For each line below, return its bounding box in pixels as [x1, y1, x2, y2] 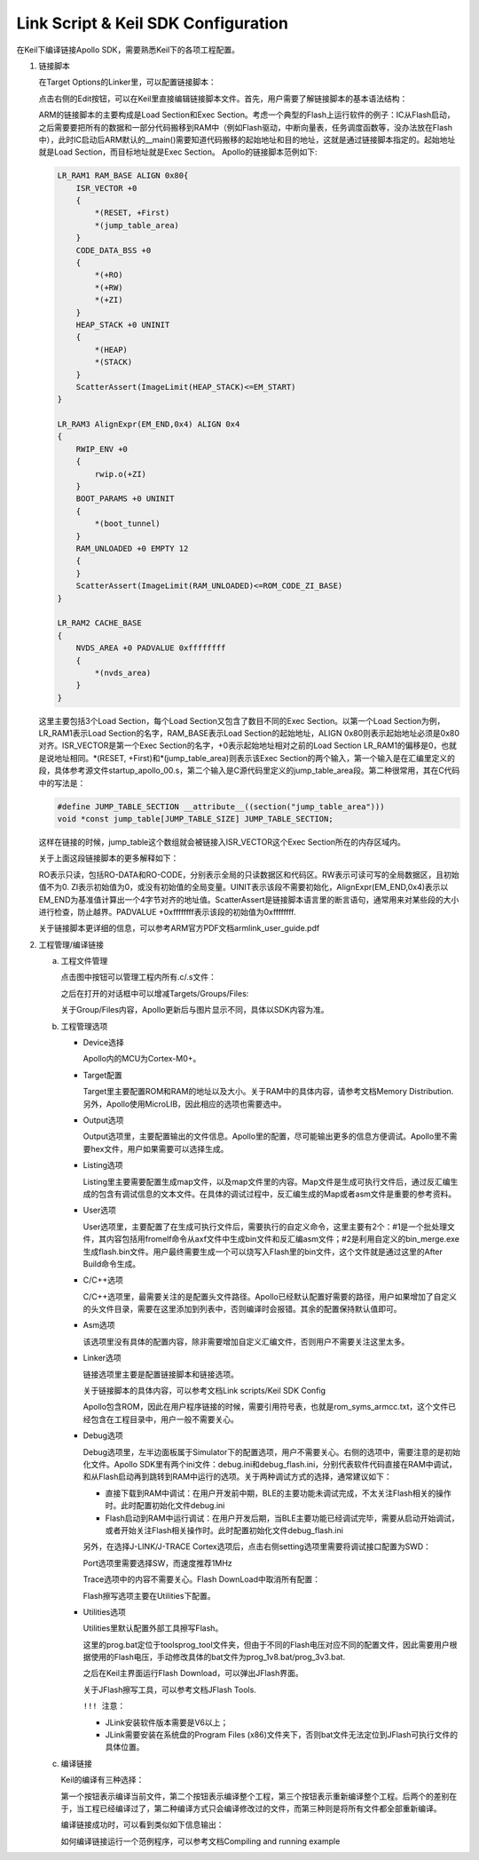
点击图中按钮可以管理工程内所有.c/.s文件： [60, 972, 216, 982]
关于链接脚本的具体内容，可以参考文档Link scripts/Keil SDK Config [82, 1386, 326, 1396]
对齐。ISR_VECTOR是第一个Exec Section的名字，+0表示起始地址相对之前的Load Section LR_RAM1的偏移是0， [38, 740, 442, 751]
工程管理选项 [60, 1021, 108, 1031]
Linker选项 [82, 1353, 122, 1363]
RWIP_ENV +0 [75, 444, 129, 454]
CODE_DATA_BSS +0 [75, 245, 152, 255]
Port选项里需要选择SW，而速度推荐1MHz [82, 1557, 232, 1568]
